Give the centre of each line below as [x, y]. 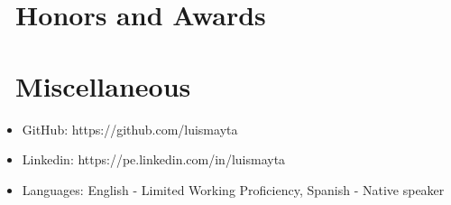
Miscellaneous [103, 85]
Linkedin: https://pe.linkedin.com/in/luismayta [154, 159]
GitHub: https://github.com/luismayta [130, 129]
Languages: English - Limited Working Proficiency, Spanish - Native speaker [233, 189]
